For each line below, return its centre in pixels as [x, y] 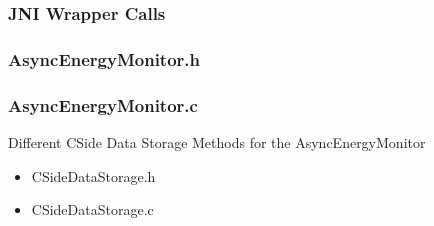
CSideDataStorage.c [92, 209]
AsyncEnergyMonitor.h [104, 58]
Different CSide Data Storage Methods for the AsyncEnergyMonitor [217, 141]
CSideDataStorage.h [93, 175]
